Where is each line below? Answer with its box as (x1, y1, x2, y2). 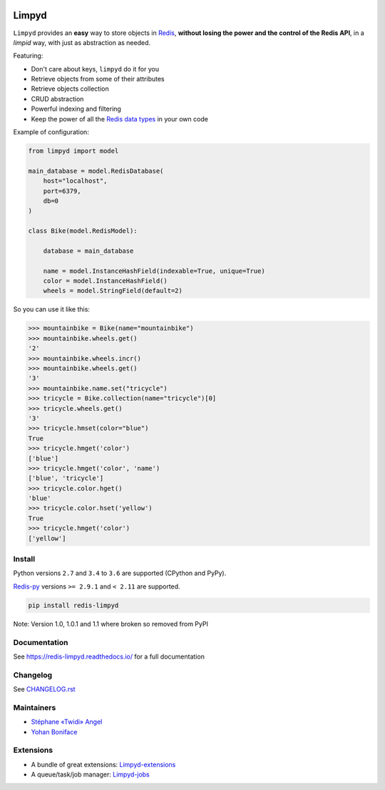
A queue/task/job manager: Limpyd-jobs (31, 770, 150, 779)
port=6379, (43, 186, 81, 195)
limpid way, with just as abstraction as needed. (13, 38, 151, 46)
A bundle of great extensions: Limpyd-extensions (31, 760, 176, 769)
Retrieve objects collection (31, 84, 110, 93)
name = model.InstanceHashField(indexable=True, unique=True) (43, 266, 265, 275)
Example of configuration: (13, 128, 89, 136)
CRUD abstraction (31, 94, 84, 103)
